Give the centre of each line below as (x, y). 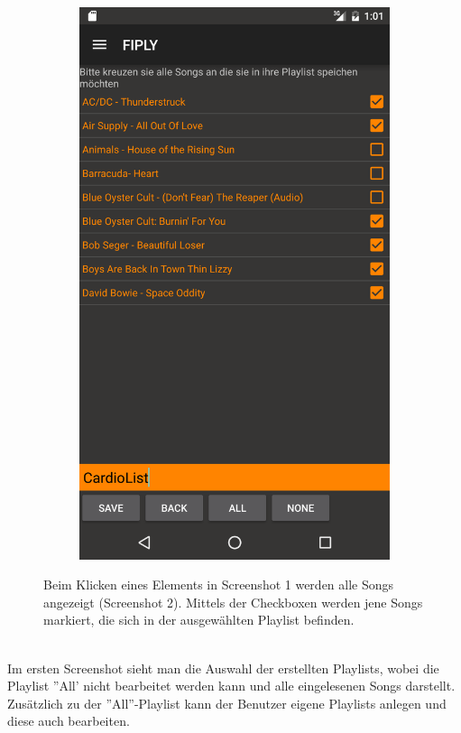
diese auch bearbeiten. (69, 721)
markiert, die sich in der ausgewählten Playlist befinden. (199, 620)
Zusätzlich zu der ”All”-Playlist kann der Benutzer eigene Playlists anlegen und (227, 703)
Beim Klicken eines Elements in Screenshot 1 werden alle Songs (219, 585)
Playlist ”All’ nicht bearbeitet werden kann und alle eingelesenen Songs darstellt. (231, 686)
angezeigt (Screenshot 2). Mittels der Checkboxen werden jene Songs (233, 602)
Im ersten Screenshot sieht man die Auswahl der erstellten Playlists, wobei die (223, 668)
